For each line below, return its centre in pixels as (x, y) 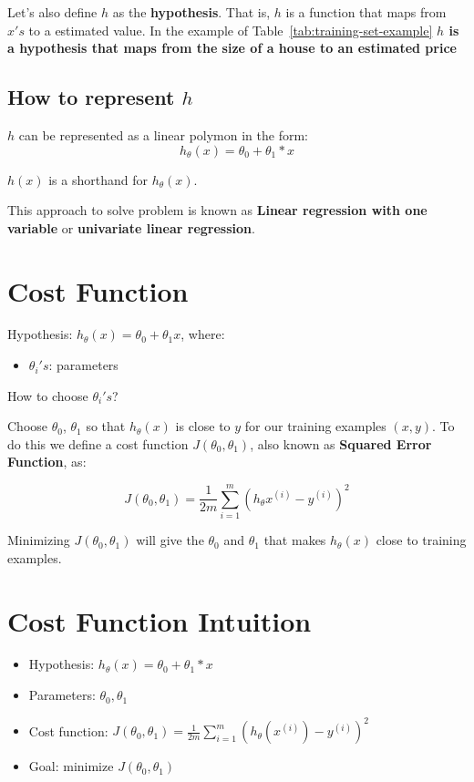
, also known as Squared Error (341, 443)
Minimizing (39, 540)
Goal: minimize (71, 766)
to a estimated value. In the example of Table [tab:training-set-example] (231, 30)
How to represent (91, 97)
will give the (170, 540)
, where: (203, 334)
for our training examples (315, 426)
